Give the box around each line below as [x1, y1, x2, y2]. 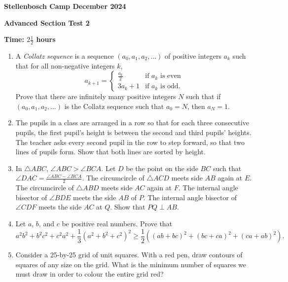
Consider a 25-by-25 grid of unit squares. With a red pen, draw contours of [15, 249, 243, 260]
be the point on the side [126, 163, 198, 173]
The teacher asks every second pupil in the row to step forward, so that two [15, 137, 245, 147]
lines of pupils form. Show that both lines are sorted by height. [15, 146, 206, 157]
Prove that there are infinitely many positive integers [15, 91, 176, 102]
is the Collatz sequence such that [64, 101, 164, 111]
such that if [186, 91, 221, 102]
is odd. [160, 83, 180, 90]
